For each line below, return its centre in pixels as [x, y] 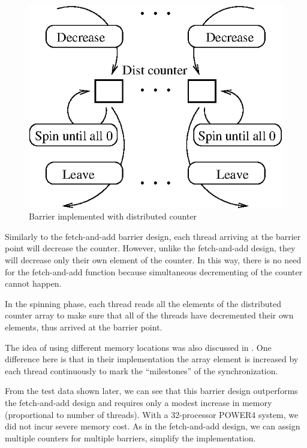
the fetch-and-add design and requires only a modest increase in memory [139, 402]
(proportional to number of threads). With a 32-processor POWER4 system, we [152, 414]
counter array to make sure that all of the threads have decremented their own [149, 315]
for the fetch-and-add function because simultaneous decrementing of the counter [154, 271]
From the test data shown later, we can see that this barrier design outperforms [151, 391]
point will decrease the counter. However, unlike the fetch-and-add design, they [150, 248]
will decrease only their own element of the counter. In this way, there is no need [153, 259]
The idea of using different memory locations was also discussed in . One [138, 347]
